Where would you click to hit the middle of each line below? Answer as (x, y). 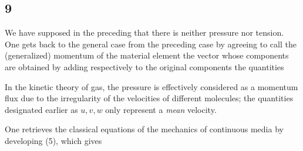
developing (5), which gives (53, 140)
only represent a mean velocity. (161, 109)
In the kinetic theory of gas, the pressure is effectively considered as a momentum (151, 86)
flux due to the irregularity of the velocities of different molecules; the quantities (149, 98)
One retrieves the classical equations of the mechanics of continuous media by (144, 129)
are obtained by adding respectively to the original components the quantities (144, 66)
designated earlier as (41, 109)
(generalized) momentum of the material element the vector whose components (147, 55)
